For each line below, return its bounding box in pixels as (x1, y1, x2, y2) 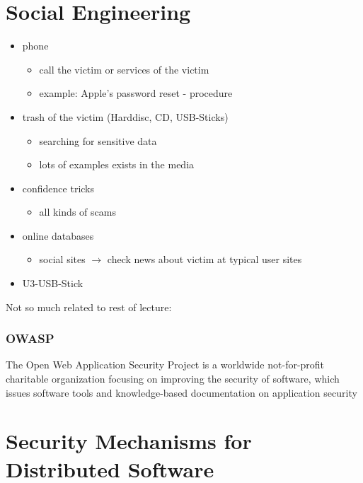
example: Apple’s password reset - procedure (39, 86, 233, 100)
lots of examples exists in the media (39, 157, 195, 172)
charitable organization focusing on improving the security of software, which (6, 371, 340, 386)
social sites (39, 252, 86, 267)
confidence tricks (22, 180, 95, 195)
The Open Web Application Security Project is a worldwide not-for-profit (6, 357, 325, 372)
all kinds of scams (39, 204, 116, 219)
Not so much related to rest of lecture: (6, 299, 172, 314)
